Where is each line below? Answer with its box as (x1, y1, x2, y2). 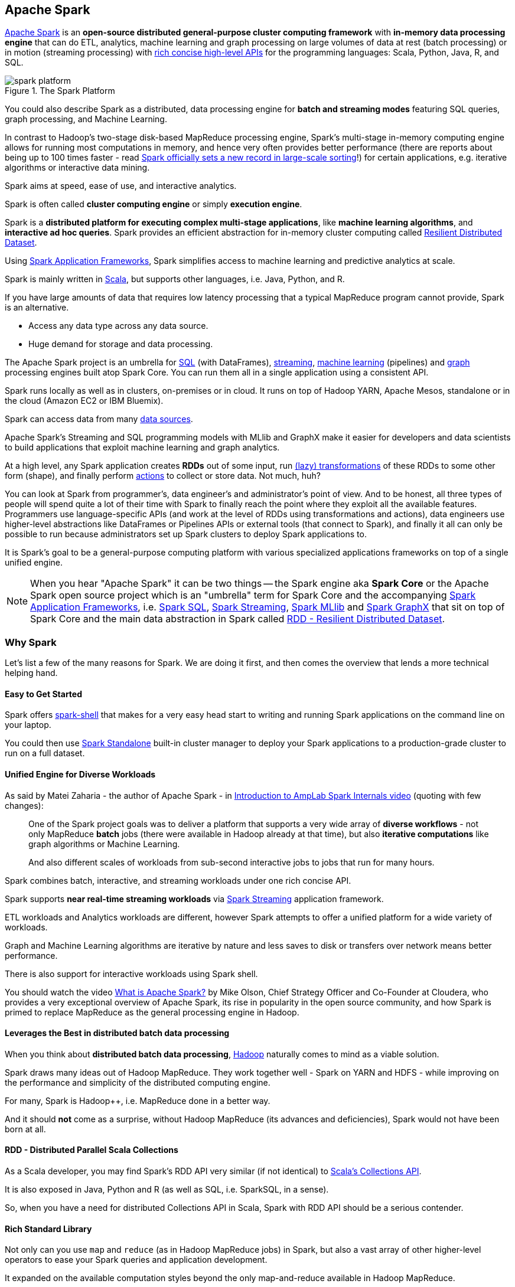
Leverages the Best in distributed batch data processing (5, 1028, 230, 1038)
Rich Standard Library (5, 1223, 92, 1234)
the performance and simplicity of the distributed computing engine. (5, 1077, 270, 1087)
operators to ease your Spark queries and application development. (5, 1255, 268, 1265)
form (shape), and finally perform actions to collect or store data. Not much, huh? (5, 471, 321, 481)
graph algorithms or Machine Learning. (28, 838, 180, 849)
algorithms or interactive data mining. (5, 162, 150, 173)
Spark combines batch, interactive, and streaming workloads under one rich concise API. (5, 875, 351, 886)
